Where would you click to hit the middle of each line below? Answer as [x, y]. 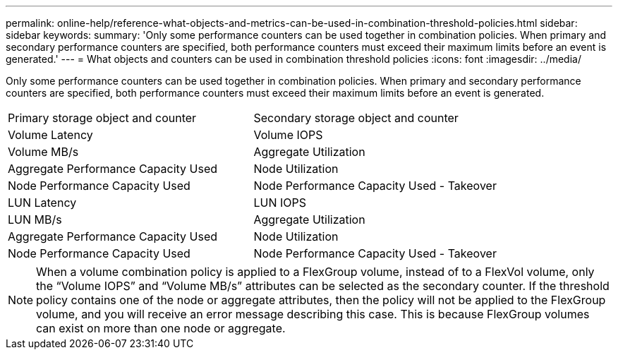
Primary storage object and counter [102, 118]
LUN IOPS [280, 203]
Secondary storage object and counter [356, 118]
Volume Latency [50, 135]
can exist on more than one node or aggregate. [161, 328]
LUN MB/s [35, 219]
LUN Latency [42, 203]
